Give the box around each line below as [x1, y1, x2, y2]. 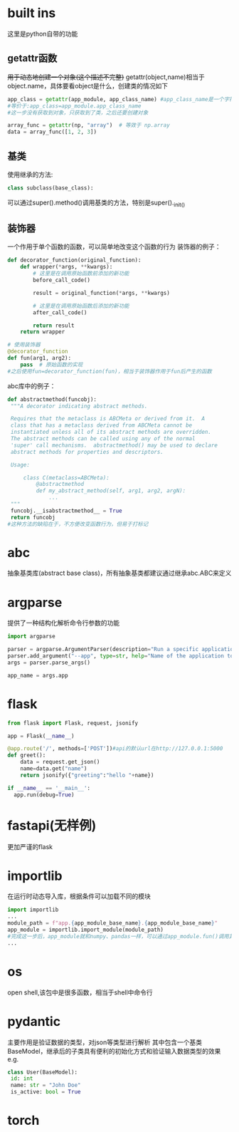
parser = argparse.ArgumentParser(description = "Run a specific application [7, 646, 237, 653]
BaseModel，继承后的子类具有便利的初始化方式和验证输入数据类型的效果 [7, 1047, 221, 1055]
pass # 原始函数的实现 [20, 361, 83, 368]
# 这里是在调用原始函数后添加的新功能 [33, 302, 129, 309]
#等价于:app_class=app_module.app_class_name [7, 102, 142, 110]
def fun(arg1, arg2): [7, 355, 72, 362]
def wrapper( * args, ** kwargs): [20, 264, 113, 271]
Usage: [10, 461, 31, 468]
